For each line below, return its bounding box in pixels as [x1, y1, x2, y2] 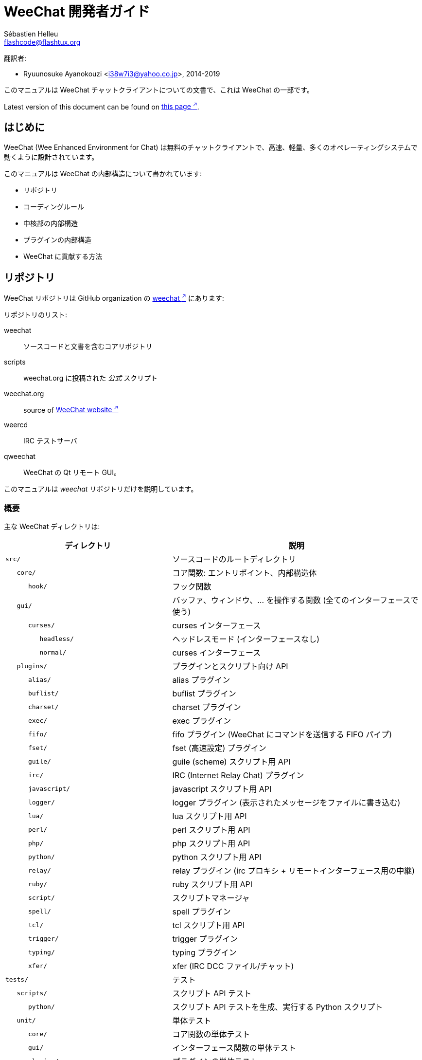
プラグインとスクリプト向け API [172, 661, 288, 672]
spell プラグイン [172, 907, 231, 917]
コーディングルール [23, 202, 85, 211]
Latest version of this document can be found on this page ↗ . [4, 101, 199, 111]
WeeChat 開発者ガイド [4, 3, 150, 20]
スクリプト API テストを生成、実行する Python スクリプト [172, 1002, 383, 1012]
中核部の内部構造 [23, 219, 78, 228]
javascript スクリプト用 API [172, 784, 272, 794]
